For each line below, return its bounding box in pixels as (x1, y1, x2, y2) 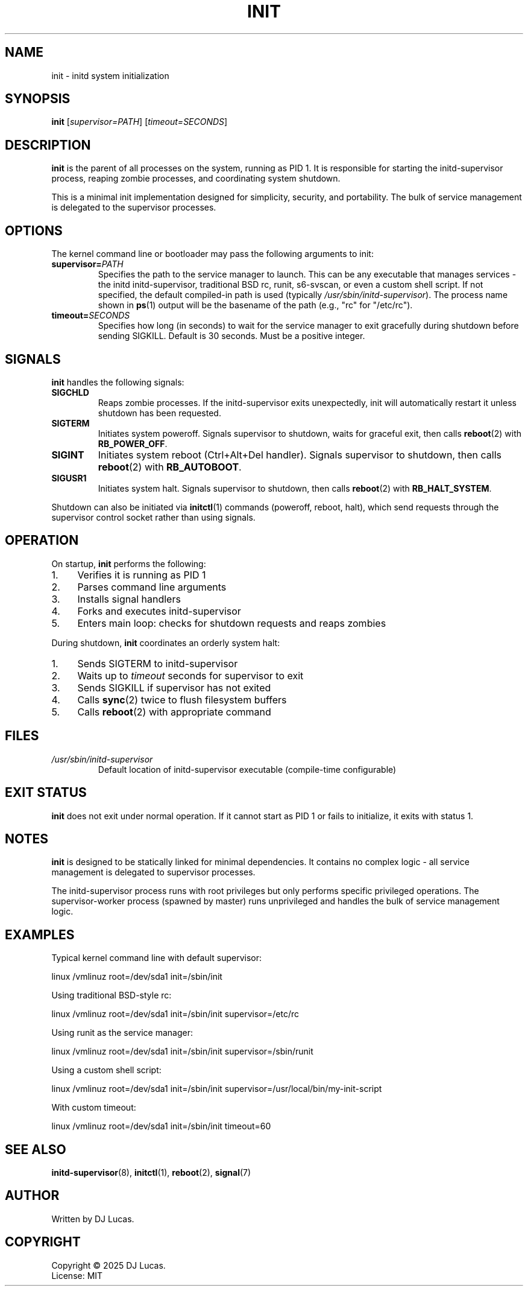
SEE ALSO (5, 1141, 66, 1157)
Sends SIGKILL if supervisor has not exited (77, 681, 271, 694)
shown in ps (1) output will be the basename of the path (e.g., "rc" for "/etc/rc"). (98, 300, 413, 311)
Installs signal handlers (77, 592, 181, 605)
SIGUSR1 (51, 472, 87, 483)
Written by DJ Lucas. (51, 1213, 134, 1224)
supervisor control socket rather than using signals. (51, 512, 256, 522)
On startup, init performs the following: (51, 558, 206, 569)
